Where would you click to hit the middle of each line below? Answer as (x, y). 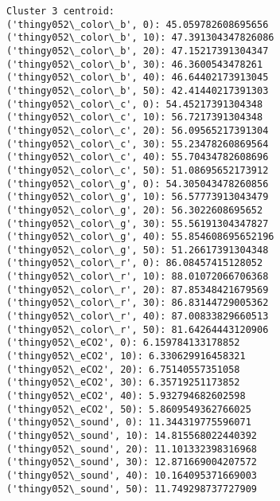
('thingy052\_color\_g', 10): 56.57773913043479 (138, 197)
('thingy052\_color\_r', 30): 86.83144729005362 (138, 303)
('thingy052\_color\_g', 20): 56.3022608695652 (135, 210)
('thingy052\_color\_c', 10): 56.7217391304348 (135, 117)
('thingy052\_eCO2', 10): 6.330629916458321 (126, 356)
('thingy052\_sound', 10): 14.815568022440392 (132, 436)
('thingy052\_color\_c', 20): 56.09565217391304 (138, 130)
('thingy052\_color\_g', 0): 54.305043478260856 (138, 184)
